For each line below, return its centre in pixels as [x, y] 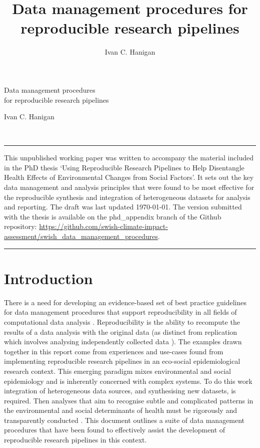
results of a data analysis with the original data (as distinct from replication [121, 331]
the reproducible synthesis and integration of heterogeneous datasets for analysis [127, 197]
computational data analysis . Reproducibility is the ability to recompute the [122, 321]
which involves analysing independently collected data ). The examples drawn [123, 342]
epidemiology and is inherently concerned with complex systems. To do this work [128, 381]
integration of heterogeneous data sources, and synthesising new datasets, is [120, 391]
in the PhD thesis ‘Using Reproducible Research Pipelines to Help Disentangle [124, 167]
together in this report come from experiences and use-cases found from [114, 351]
